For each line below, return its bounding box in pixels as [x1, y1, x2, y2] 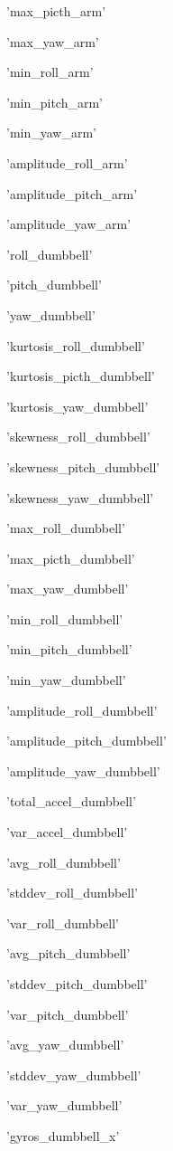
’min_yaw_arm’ [6, 123, 96, 142]
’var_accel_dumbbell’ [6, 823, 128, 842]
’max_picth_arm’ [6, 2, 106, 20]
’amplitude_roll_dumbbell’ [6, 700, 158, 719]
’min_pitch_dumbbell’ [6, 640, 132, 659]
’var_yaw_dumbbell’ [6, 1096, 123, 1115]
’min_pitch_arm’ [6, 92, 104, 111]
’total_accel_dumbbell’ [6, 792, 136, 811]
